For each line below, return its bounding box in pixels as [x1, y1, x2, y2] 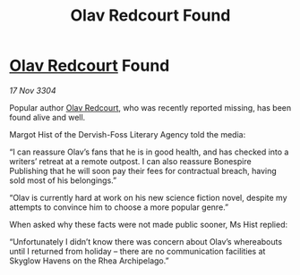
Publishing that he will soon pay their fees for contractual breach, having [9, 165, 278, 176]
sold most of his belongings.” [9, 175, 117, 186]
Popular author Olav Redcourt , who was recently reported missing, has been [9, 102, 292, 112]
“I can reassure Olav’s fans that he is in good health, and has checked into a [9, 146, 289, 157]
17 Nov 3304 [9, 85, 56, 96]
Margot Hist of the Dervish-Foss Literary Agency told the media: [9, 129, 246, 139]
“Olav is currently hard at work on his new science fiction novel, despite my [9, 192, 287, 203]
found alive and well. [9, 112, 86, 122]
